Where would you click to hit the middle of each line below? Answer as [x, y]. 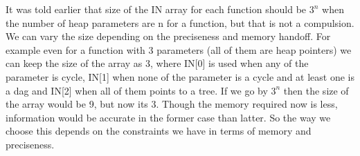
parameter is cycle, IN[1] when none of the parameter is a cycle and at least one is [180, 76]
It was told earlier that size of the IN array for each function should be [156, 9]
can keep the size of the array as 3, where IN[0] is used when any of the [157, 63]
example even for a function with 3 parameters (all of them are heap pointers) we [179, 49]
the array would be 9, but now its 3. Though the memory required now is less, [172, 104]
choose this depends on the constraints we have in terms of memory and [159, 131]
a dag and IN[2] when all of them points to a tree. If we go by [137, 90]
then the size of [316, 90]
